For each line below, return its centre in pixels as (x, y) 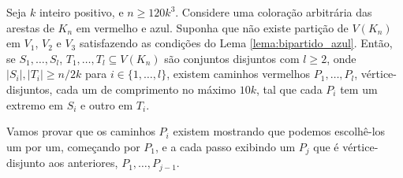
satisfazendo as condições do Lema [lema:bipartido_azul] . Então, (236, 43)
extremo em (35, 104)
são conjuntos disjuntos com (232, 58)
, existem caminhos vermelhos (239, 74)
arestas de (30, 27)
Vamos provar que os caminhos (81, 131)
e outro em (107, 104)
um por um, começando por (73, 146)
